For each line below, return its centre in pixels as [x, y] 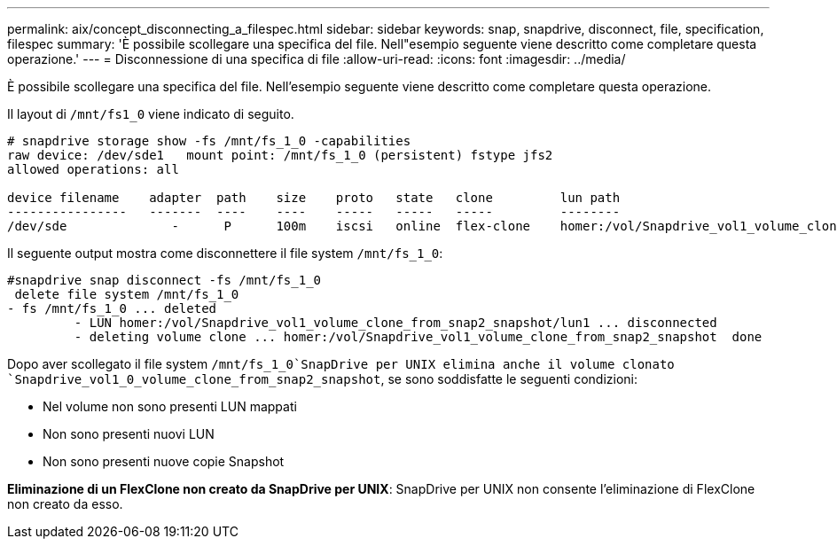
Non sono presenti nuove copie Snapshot [164, 461]
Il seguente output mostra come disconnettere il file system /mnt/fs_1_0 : [225, 253]
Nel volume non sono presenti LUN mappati [170, 406]
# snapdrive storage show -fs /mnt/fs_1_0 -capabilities [209, 141]
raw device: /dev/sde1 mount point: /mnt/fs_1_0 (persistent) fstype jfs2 [280, 155]
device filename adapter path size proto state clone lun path [314, 198]
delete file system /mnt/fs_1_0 [127, 294]
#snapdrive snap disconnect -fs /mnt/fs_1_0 [164, 280]
